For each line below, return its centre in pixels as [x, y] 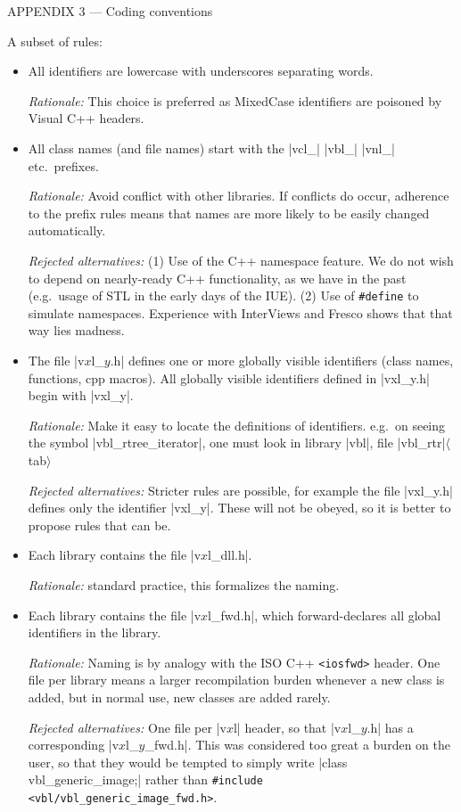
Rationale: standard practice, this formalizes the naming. [184, 584]
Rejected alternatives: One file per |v [127, 727]
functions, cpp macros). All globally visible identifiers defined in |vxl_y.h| [229, 377]
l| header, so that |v [287, 727]
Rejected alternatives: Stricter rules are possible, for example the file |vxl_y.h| [240, 490]
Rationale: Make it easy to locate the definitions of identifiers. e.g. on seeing [237, 425]
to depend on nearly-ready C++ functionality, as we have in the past [217, 278]
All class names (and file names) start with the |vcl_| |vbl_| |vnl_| [211, 148]
